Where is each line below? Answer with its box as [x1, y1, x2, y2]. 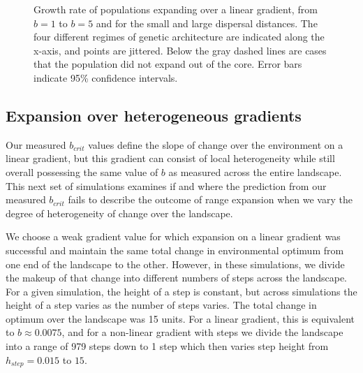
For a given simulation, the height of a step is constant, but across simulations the [6, 284, 357, 298]
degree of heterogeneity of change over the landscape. [6, 205, 233, 220]
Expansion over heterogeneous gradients [6, 104, 302, 126]
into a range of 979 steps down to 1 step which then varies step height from [6, 339, 329, 353]
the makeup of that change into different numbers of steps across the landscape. [6, 270, 347, 285]
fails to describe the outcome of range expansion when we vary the [68, 192, 353, 207]
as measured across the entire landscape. [168, 164, 342, 179]
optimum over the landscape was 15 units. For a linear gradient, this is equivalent [6, 311, 355, 326]
